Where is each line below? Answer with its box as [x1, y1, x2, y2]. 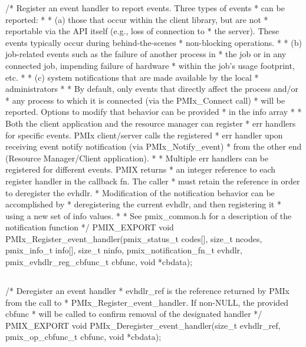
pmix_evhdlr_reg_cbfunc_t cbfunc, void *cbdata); [5, 256, 193, 268]
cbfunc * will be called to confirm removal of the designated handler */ [5, 308, 262, 320]
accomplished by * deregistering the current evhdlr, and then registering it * [5, 198, 281, 210]
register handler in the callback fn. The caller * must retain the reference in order [5, 174, 300, 187]
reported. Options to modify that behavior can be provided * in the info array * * [5, 105, 302, 118]
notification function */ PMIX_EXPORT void [5, 221, 174, 233]
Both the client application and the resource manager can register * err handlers [5, 117, 296, 129]
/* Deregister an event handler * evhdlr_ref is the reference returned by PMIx [5, 285, 289, 297]
